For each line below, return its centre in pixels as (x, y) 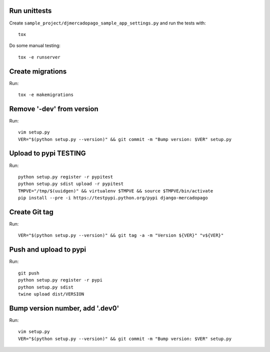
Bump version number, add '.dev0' (64, 308)
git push (29, 273)
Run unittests (30, 11)
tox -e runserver (39, 57)
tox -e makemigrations (46, 94)
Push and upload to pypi (48, 250)
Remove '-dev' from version (54, 109)
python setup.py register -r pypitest (66, 177)
